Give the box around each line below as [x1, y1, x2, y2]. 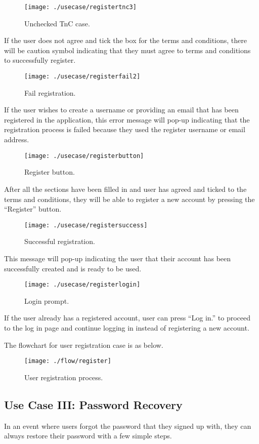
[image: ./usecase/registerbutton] [24, 152, 144, 159]
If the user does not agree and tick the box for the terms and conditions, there [4, 35, 247, 46]
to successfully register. [4, 55, 76, 65]
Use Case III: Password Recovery [4, 396, 183, 412]
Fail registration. [24, 87, 76, 98]
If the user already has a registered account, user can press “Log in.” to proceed [4, 312, 250, 323]
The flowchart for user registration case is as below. [4, 339, 163, 350]
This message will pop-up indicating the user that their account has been [4, 253, 231, 263]
